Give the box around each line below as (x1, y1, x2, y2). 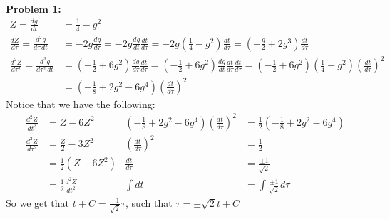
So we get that (6, 195, 70, 210)
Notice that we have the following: (6, 96, 155, 111)
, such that (125, 195, 173, 210)
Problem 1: (6, 1, 61, 16)
